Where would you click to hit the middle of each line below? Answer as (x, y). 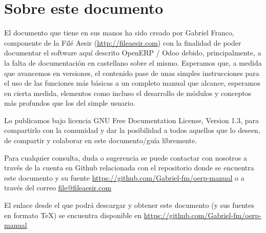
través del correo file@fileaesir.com (58, 188)
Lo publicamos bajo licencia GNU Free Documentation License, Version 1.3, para (132, 120)
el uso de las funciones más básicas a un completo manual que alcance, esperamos (132, 83)
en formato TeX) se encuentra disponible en (73, 215)
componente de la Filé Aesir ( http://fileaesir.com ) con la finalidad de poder (123, 42)
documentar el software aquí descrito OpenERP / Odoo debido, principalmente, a (133, 53)
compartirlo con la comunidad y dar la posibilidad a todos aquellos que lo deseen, (132, 130)
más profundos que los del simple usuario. (70, 103)
